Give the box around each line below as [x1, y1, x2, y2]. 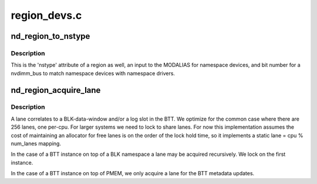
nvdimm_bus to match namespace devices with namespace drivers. [11, 69, 176, 76]
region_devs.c [11, 9, 82, 22]
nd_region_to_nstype [11, 31, 90, 41]
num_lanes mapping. [11, 140, 62, 147]
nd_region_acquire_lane [11, 85, 101, 95]
